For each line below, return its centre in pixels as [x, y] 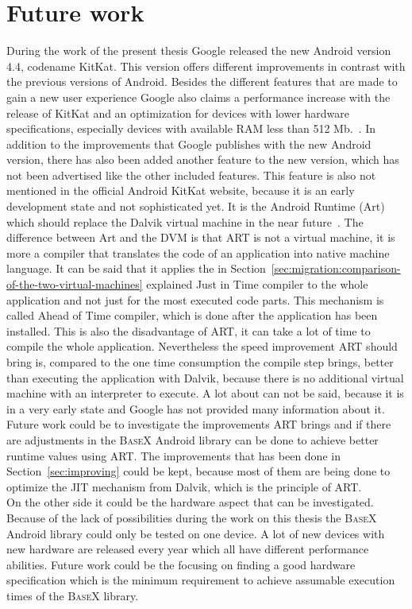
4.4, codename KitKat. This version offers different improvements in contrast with [206, 66]
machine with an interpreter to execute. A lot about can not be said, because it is [205, 393]
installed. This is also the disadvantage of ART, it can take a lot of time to [189, 330]
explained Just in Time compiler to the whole [257, 284]
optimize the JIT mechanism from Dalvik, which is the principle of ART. [184, 486]
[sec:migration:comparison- [336, 268]
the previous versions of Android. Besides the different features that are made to [202, 81]
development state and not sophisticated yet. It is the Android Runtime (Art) [196, 206]
